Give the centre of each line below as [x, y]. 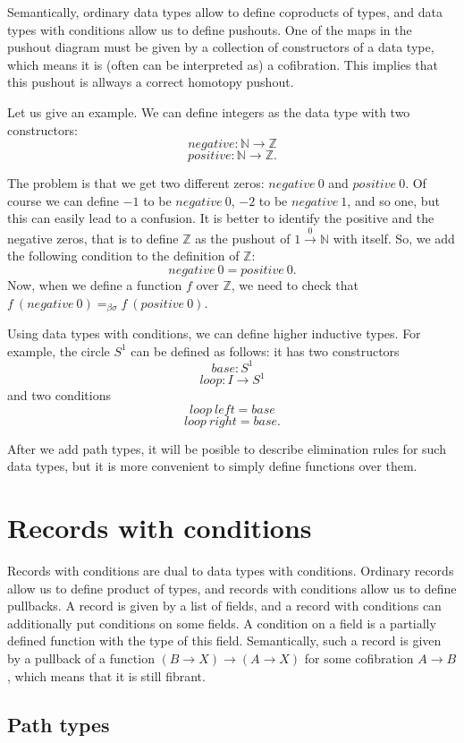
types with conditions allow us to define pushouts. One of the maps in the [210, 29]
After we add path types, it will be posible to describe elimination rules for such [227, 448]
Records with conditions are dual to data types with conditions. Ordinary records [231, 571]
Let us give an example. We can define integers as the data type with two [209, 111]
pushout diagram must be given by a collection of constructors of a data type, [221, 47]
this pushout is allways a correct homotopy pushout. [151, 82]
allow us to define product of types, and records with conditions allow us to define [232, 588]
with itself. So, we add [394, 238]
